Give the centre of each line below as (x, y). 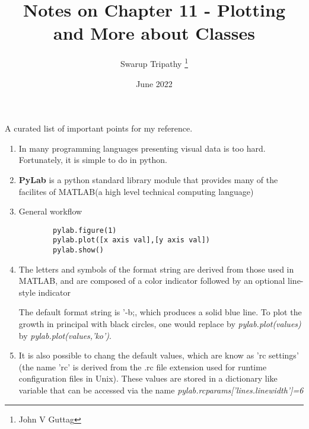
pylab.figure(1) (85, 230)
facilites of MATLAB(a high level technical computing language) (136, 191)
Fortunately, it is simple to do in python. (93, 160)
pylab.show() (78, 250)
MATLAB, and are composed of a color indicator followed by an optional (152, 281)
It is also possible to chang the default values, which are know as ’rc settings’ (159, 355)
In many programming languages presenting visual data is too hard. (142, 148)
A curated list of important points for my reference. (99, 128)
